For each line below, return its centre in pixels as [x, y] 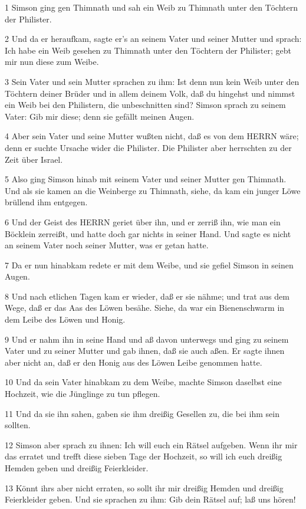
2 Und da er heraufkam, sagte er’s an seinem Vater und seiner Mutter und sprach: [153, 39]
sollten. [18, 425]
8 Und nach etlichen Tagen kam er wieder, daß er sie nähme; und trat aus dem [147, 296]
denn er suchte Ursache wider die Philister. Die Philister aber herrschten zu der [148, 147]
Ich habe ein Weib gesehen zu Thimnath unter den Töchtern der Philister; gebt [148, 50]
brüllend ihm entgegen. [46, 202]
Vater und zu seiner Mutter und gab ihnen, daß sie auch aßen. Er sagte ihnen [145, 351]
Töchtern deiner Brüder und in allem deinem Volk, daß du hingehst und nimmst [150, 93]
